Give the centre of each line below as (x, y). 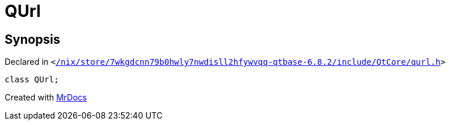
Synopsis (32, 39)
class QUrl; (32, 80)
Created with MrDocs (46, 98)
